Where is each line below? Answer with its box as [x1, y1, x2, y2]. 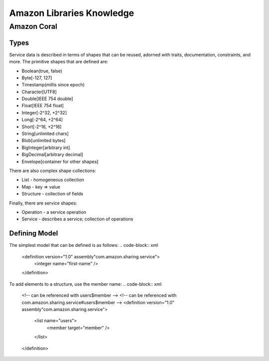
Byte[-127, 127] [21, 75, 52, 81]
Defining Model [9, 229, 58, 238]
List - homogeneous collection [21, 177, 85, 183]
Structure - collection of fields [21, 191, 83, 197]
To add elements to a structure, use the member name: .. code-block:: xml [9, 281, 162, 287]
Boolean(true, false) [21, 68, 62, 74]
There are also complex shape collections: [9, 168, 97, 174]
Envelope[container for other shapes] [21, 159, 99, 165]
